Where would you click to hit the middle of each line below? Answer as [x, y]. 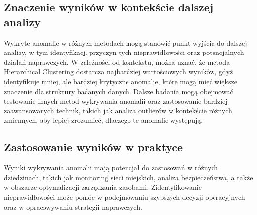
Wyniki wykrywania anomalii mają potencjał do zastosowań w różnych [111, 168]
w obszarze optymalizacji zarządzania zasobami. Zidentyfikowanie [103, 187]
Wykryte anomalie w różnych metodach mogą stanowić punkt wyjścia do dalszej [126, 42]
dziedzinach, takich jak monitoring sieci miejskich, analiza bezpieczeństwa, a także [128, 177]
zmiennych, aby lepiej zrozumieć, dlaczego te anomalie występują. [104, 120]
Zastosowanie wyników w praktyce [94, 147]
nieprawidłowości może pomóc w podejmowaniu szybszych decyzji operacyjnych [125, 196]
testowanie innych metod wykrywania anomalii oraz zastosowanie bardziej [116, 101]
